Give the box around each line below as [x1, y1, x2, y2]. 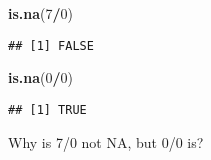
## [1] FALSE [8, 38, 94, 53]
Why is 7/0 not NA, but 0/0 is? [8, 131, 204, 152]
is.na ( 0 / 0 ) [8, 67, 74, 88]
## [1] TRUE [8, 102, 87, 117]
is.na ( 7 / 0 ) [8, 3, 74, 23]
